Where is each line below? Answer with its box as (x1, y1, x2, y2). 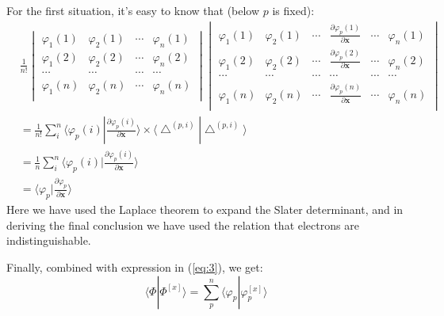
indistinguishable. (6, 232, 91, 249)
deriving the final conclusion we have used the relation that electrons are (6, 216, 359, 233)
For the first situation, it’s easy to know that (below (6, 2, 260, 18)
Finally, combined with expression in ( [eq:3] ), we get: (6, 259, 263, 276)
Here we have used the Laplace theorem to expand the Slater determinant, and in (6, 201, 404, 218)
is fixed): (272, 2, 315, 18)
